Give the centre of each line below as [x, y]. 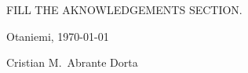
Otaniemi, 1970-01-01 [58, 36]
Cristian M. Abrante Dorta [72, 62]
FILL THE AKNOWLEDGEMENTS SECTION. [124, 9]
